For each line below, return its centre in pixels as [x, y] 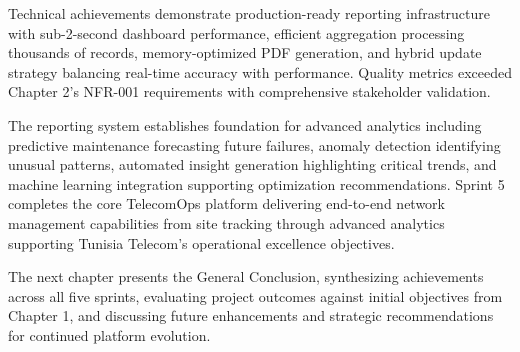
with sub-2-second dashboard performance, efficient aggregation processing [236, 32]
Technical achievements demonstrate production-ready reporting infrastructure [249, 13]
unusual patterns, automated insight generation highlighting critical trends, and [252, 164]
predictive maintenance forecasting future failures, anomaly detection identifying [254, 144]
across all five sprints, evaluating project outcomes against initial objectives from [255, 295]
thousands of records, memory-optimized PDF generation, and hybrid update [245, 52]
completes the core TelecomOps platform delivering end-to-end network [226, 203]
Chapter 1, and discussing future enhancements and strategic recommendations [251, 315]
